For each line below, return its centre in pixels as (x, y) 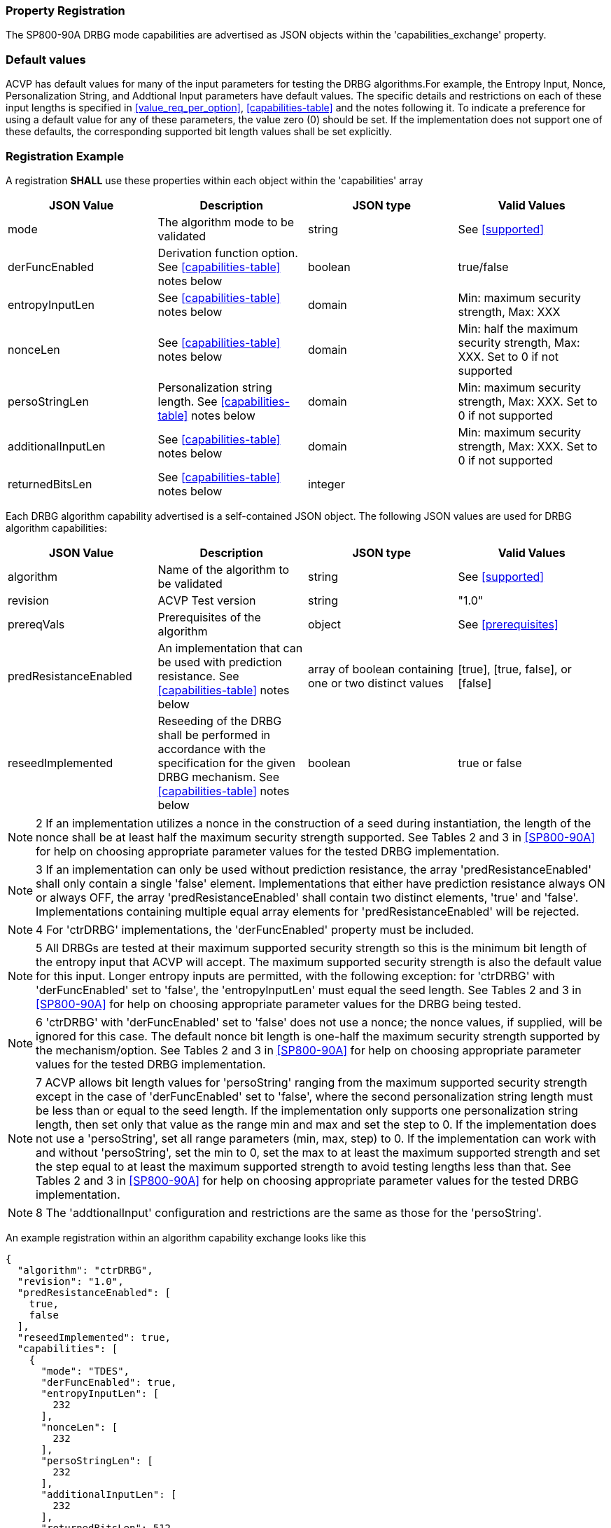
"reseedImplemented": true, (94, 1337)
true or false (490, 763)
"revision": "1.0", (70, 1281)
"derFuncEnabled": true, (109, 1382)
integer (326, 484)
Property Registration (65, 11)
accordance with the (212, 749)
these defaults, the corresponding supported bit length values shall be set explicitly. (199, 132)
